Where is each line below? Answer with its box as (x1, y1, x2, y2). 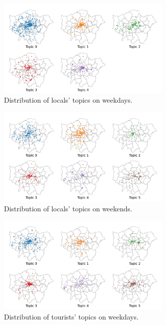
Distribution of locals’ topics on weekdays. (4, 95, 133, 105)
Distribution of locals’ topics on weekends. (4, 203, 132, 213)
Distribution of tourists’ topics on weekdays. (4, 311, 139, 322)
